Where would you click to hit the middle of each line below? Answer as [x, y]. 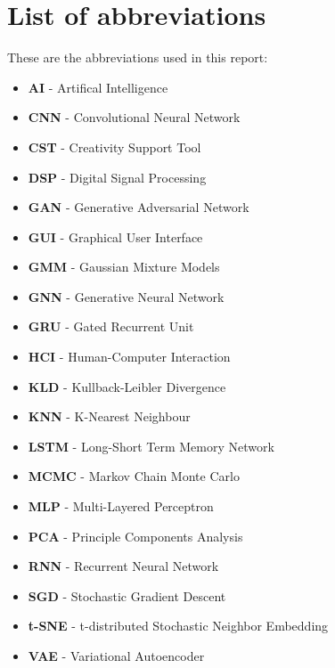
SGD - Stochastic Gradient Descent [127, 595]
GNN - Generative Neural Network [126, 296]
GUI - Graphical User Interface [115, 236]
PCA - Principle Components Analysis [135, 536]
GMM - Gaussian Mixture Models [124, 267]
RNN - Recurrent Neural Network [123, 566]
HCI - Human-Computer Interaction [129, 357]
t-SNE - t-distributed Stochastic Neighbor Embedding [178, 626]
